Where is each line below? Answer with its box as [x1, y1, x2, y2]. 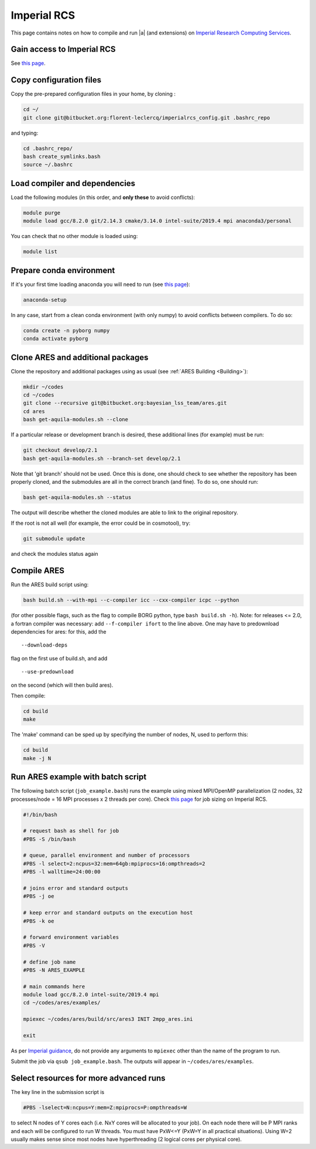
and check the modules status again [11, 551, 99, 558]
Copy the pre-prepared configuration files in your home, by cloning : [11, 91, 176, 98]
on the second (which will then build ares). [11, 682, 114, 689]
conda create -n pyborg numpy [23, 327, 110, 333]
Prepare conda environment [11, 265, 115, 275]
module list [23, 249, 58, 255]
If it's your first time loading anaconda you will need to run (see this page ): [11, 281, 190, 288]
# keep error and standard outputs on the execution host [23, 910, 193, 916]
